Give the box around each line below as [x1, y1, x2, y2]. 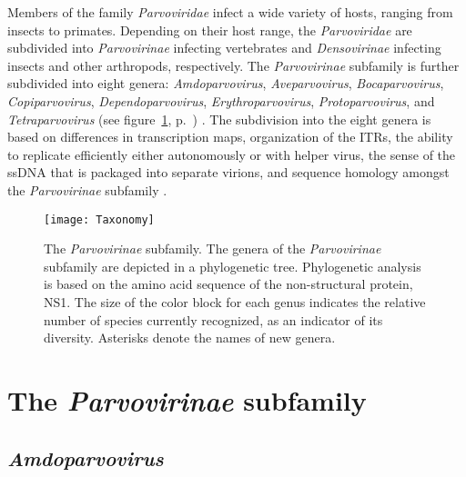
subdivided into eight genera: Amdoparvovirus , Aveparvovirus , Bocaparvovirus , [7, 74, 444, 93]
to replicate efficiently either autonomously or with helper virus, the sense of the [7, 144, 456, 164]
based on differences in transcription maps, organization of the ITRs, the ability [7, 127, 453, 146]
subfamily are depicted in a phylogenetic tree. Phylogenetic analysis [44, 256, 421, 275]
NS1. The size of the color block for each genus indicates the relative [44, 292, 426, 311]
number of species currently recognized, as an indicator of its [44, 310, 383, 329]
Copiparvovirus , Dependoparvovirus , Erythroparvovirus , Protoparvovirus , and [7, 91, 435, 110]
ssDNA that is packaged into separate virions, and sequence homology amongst [7, 163, 450, 182]
